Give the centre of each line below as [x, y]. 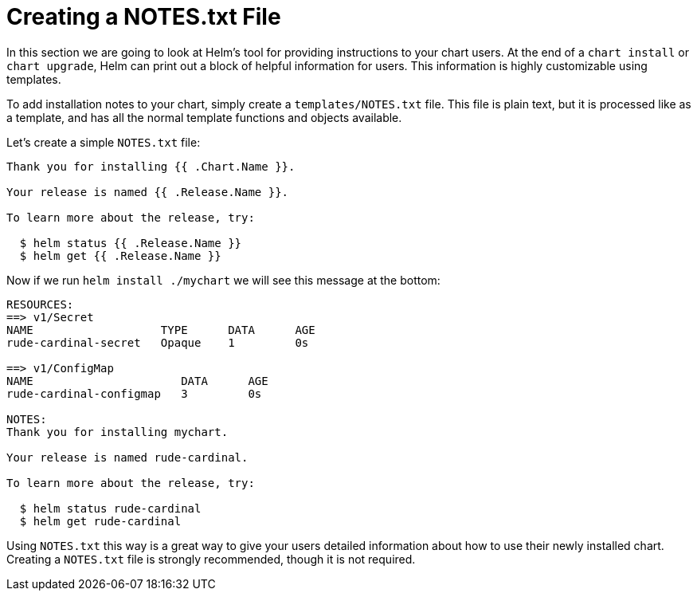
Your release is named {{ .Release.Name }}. [148, 192]
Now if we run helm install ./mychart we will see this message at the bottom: [223, 280]
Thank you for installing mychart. [117, 432]
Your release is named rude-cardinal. [127, 457]
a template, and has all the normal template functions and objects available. [204, 117]
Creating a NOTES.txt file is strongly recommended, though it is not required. [211, 559]
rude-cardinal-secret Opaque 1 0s [158, 342]
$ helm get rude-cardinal [100, 521]
